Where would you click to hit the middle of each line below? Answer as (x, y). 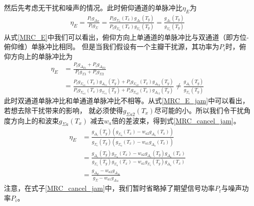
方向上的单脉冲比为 (41, 56)
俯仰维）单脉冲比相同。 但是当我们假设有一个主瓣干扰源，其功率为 (112, 46)
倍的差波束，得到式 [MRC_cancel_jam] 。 (176, 120)
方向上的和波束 (35, 120)
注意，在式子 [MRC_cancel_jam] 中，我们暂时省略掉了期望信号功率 (109, 188)
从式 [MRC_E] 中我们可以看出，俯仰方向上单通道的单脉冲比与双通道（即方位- (127, 37)
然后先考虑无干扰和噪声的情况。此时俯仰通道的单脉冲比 (93, 7)
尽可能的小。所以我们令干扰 (199, 110)
